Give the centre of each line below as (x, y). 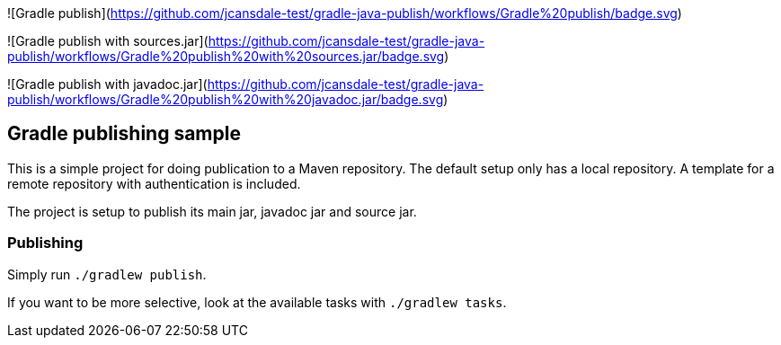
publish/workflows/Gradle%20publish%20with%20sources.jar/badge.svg (226, 56)
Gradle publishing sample (124, 134)
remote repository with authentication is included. (154, 183)
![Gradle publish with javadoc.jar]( (107, 84)
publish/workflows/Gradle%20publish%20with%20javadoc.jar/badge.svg (226, 99)
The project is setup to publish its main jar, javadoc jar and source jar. (212, 211)
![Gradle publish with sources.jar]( (108, 41)
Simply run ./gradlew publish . (107, 274)
